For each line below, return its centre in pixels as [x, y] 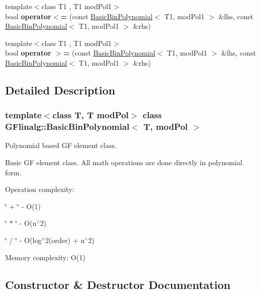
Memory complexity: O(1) [45, 257]
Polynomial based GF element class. [61, 145]
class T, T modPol [90, 115]
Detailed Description [60, 90]
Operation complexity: [40, 189]
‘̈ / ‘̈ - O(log [23, 240]
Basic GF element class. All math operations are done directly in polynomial [124, 162]
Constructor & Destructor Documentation [118, 284]
